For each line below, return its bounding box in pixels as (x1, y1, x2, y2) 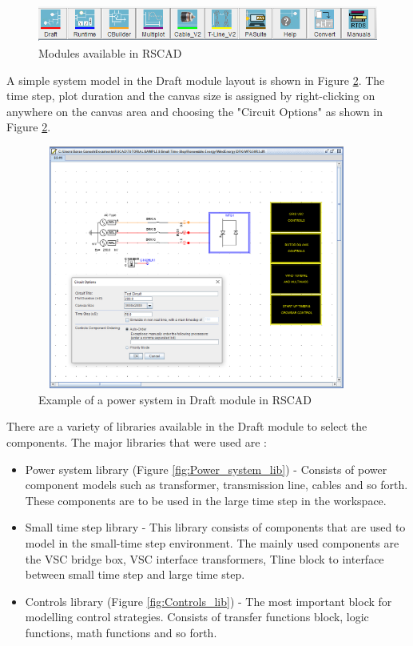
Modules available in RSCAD (38, 44, 182, 61)
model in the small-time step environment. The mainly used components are (25, 535, 399, 552)
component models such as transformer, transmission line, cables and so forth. (25, 476, 408, 493)
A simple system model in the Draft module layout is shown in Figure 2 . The (6, 71, 385, 88)
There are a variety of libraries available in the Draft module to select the (6, 418, 367, 435)
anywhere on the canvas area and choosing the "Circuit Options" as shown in (6, 102, 383, 119)
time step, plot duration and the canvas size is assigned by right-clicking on (6, 87, 375, 104)
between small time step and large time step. (25, 566, 245, 583)
